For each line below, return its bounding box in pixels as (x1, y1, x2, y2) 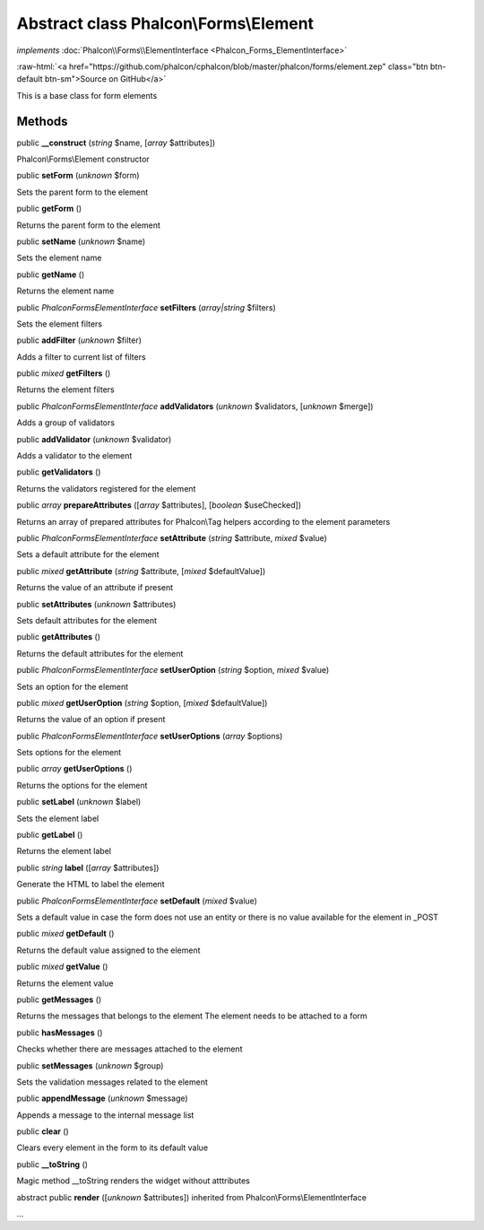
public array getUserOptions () (16, 763, 133, 774)
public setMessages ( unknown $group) (16, 1060, 164, 1071)
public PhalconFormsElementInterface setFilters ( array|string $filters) (16, 301, 277, 313)
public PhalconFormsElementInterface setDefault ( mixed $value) (16, 895, 257, 906)
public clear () (16, 1126, 69, 1137)
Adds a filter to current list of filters (16, 351, 147, 362)
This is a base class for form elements (16, 90, 158, 100)
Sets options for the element (16, 747, 122, 758)
